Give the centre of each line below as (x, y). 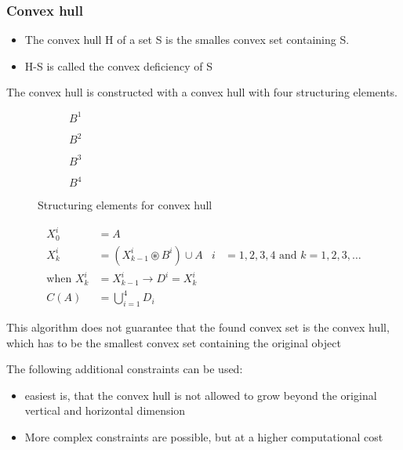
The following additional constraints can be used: (125, 369)
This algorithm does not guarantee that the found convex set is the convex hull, (198, 327)
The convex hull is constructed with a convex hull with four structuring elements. (202, 92)
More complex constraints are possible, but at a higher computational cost (204, 436)
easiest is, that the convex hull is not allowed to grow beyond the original (201, 395)
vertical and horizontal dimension (105, 410)
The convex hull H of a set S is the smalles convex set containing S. (187, 40)
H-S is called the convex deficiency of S (119, 65)
